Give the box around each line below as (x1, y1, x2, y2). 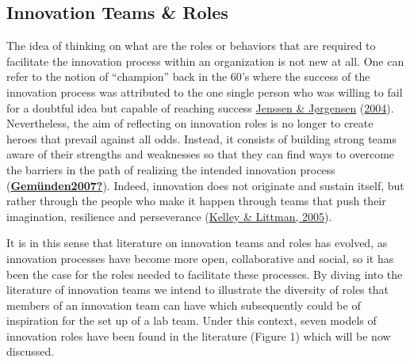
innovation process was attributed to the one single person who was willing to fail (6, 83, 403, 100)
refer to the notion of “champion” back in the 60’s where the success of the (6, 68, 370, 85)
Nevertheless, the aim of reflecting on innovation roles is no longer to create (6, 115, 374, 131)
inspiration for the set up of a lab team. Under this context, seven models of (6, 312, 377, 329)
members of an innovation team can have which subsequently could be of (6, 296, 361, 313)
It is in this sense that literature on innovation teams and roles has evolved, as (6, 234, 388, 251)
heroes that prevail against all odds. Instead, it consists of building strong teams (6, 130, 397, 147)
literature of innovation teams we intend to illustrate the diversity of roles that (6, 281, 389, 298)
